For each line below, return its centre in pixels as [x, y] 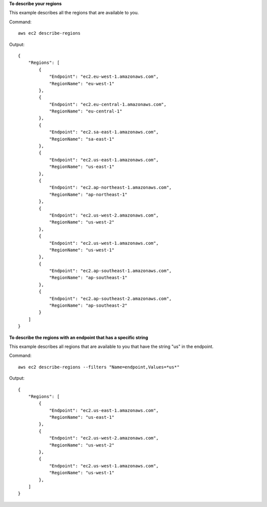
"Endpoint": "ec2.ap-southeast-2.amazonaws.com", [111, 298]
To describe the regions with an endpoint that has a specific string [79, 338]
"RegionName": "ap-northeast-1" [89, 194]
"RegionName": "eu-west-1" [82, 84]
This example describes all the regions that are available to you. [74, 13]
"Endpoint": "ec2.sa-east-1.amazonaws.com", [104, 132]
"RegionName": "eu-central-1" [86, 111]
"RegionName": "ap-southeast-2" [89, 306]
